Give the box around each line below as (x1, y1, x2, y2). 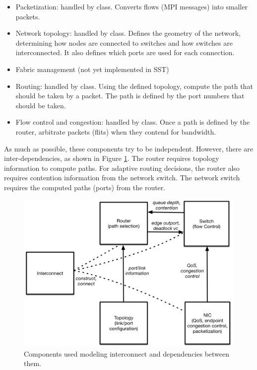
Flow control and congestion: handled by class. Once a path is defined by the (15, 117, 250, 127)
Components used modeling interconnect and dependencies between (24, 348, 230, 359)
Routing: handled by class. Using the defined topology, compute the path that (15, 80, 253, 91)
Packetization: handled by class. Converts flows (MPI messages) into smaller (15, 1, 248, 11)
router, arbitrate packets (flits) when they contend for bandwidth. (15, 126, 216, 137)
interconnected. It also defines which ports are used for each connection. (15, 47, 235, 58)
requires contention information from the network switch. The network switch (4, 172, 240, 183)
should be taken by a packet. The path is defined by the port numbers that (15, 90, 245, 101)
